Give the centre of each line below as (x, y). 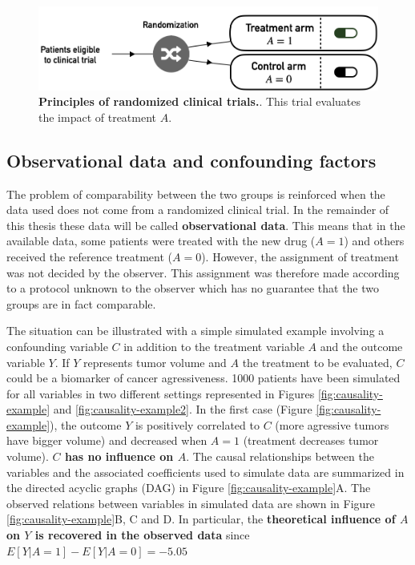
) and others (374, 241)
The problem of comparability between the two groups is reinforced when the (196, 194)
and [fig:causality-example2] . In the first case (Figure (183, 409)
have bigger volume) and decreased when (107, 440)
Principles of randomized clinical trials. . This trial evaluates (199, 101)
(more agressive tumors (332, 424)
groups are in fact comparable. (81, 303)
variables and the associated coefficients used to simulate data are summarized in (205, 472)
